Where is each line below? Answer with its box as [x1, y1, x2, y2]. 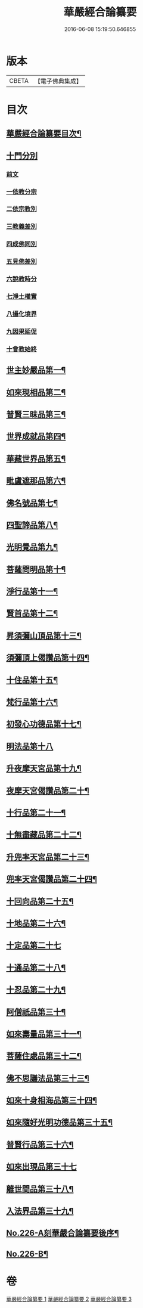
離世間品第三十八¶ [6, 1184, 74, 1194]
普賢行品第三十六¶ [6, 1139, 74, 1149]
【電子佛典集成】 [34, 77, 82, 85]
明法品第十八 [6, 741, 54, 751]
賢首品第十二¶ [6, 609, 58, 619]
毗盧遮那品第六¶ [6, 476, 66, 486]
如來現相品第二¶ [6, 387, 66, 397]
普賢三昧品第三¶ [6, 409, 66, 419]
